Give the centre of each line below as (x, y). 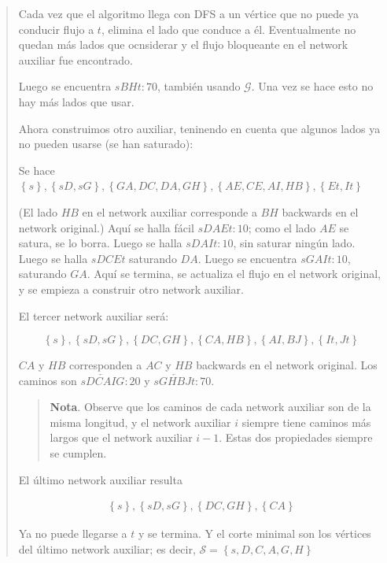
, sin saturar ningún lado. (294, 243)
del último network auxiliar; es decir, (107, 548)
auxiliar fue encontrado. (76, 59)
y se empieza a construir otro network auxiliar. (131, 289)
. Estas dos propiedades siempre (296, 437)
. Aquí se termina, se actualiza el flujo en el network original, (234, 274)
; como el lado (282, 227)
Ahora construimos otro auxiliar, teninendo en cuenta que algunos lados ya (199, 128)
